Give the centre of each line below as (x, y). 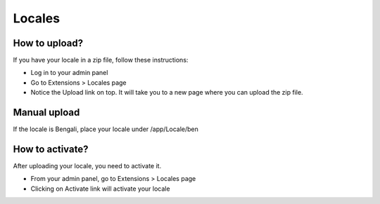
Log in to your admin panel (69, 73)
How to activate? (51, 149)
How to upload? (48, 43)
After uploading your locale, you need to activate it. (87, 166)
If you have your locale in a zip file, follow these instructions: (101, 60)
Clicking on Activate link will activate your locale (100, 189)
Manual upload (46, 113)
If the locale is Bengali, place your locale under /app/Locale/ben (106, 129)
